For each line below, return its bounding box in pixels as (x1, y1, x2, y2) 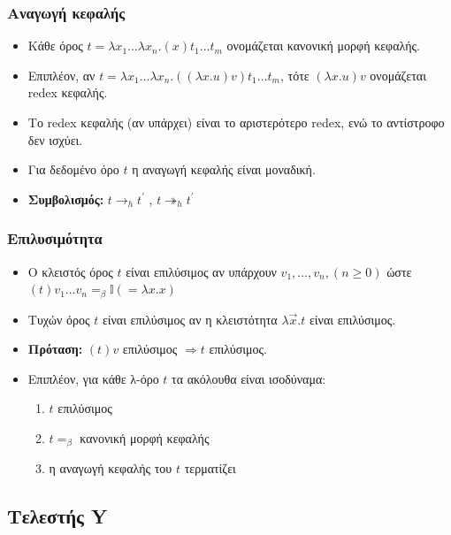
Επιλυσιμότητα (7, 227, 103, 249)
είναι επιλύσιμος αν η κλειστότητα (102, 310, 278, 328)
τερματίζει (184, 459, 236, 478)
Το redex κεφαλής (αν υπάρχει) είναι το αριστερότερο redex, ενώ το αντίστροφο (27, 113, 445, 131)
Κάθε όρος (27, 36, 83, 55)
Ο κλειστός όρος (27, 262, 113, 280)
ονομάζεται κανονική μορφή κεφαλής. (226, 36, 420, 55)
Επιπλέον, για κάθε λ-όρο (27, 369, 159, 387)
